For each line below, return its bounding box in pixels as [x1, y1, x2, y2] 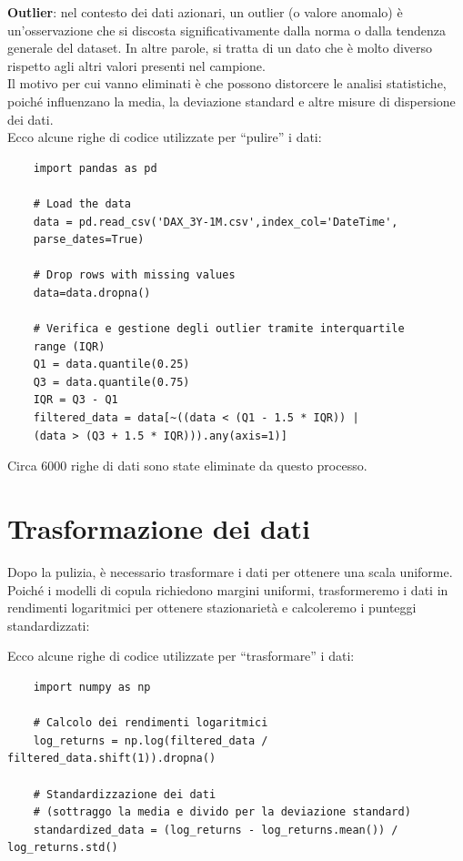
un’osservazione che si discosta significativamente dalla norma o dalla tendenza [7, 20, 446, 39]
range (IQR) [33, 339, 106, 353]
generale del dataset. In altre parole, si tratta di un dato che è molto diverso [7, 38, 433, 57]
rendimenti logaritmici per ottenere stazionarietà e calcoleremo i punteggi [7, 598, 417, 617]
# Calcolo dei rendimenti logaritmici [33, 716, 268, 730]
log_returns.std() [7, 841, 118, 855]
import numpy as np [33, 680, 151, 694]
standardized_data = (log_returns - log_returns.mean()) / [33, 823, 398, 836]
